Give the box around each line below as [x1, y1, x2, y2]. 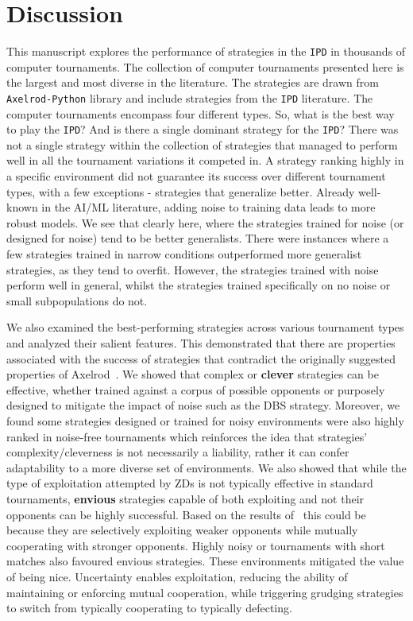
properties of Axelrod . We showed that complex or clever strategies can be [6, 366, 379, 382]
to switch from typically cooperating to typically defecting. [6, 600, 292, 616]
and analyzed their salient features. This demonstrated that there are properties [6, 335, 396, 351]
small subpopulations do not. [6, 292, 148, 309]
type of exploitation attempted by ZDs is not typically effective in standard [6, 475, 373, 491]
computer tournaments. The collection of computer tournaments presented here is [6, 58, 404, 75]
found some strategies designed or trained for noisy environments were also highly [6, 412, 404, 429]
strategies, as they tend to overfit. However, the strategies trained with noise [6, 261, 379, 278]
